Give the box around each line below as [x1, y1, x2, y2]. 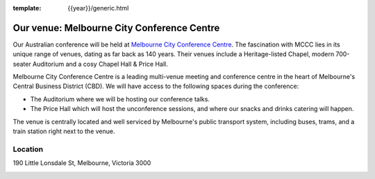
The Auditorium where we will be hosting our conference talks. [30, 94, 210, 103]
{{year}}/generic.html [67, 4, 129, 12]
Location [12, 144, 44, 154]
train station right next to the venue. [12, 127, 115, 135]
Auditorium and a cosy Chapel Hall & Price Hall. [32, 60, 168, 68]
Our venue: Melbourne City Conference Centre [12, 22, 220, 34]
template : [12, 4, 42, 12]
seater [12, 60, 31, 68]
